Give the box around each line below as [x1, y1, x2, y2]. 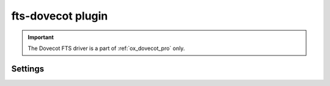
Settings [11, 63, 45, 74]
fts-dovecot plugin [11, 9, 108, 23]
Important [28, 34, 54, 41]
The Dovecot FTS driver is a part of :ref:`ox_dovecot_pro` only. [28, 45, 185, 52]
